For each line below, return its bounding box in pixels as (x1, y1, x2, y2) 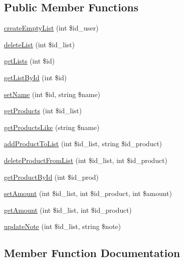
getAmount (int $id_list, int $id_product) (4, 204, 132, 215)
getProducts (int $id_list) (4, 105, 82, 116)
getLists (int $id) (4, 56, 55, 66)
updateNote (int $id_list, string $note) (4, 221, 121, 231)
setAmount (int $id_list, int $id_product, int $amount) (4, 188, 172, 198)
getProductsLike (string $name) (4, 122, 100, 132)
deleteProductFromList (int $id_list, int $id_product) (4, 155, 168, 165)
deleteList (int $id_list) (4, 39, 75, 49)
